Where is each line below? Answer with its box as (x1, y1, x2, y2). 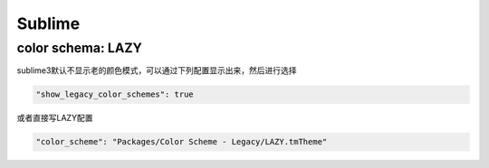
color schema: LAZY (16, 40, 142, 56)
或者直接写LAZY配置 (16, 113, 93, 124)
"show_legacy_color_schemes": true (35, 89, 194, 99)
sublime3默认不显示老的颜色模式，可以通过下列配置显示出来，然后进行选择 (16, 65, 298, 76)
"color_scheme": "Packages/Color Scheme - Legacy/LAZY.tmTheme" (35, 136, 328, 147)
